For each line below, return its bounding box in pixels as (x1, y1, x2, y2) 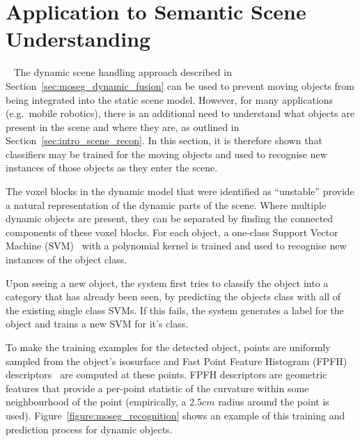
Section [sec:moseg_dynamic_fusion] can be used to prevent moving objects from (6, 78, 354, 93)
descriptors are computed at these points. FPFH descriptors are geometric (6, 367, 327, 382)
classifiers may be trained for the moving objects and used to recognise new (6, 146, 327, 161)
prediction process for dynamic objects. (6, 421, 173, 436)
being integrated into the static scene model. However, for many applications (6, 92, 334, 107)
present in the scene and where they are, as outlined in (6, 119, 240, 134)
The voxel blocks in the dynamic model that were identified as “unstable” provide (6, 184, 354, 199)
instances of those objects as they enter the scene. (6, 160, 218, 175)
